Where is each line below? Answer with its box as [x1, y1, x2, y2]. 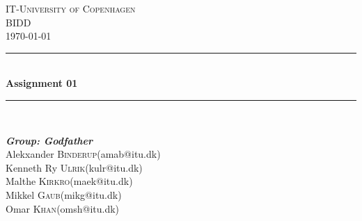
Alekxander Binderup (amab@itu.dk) [6, 147, 161, 161]
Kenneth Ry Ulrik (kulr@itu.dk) [6, 160, 143, 174]
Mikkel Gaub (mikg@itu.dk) [6, 187, 122, 202]
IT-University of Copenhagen [6, 1, 136, 15]
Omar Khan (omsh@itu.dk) [6, 201, 120, 215]
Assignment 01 [6, 76, 78, 90]
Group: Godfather [6, 133, 93, 147]
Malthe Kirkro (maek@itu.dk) [6, 174, 133, 188]
